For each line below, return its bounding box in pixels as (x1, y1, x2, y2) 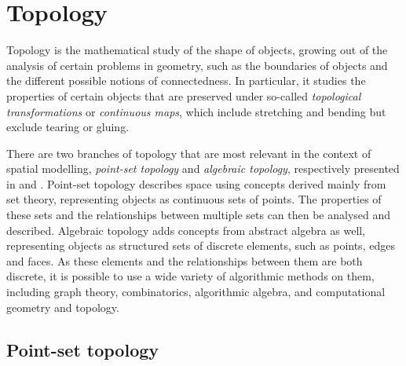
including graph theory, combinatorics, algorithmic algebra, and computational (6, 284, 386, 300)
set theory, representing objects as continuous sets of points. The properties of (6, 191, 382, 207)
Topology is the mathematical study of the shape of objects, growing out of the (6, 42, 388, 58)
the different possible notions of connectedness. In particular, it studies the (6, 72, 366, 89)
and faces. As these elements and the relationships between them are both (6, 252, 363, 269)
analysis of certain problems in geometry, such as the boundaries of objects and (6, 57, 388, 73)
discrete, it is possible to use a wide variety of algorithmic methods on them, (6, 268, 375, 284)
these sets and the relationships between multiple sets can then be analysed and (6, 207, 391, 223)
